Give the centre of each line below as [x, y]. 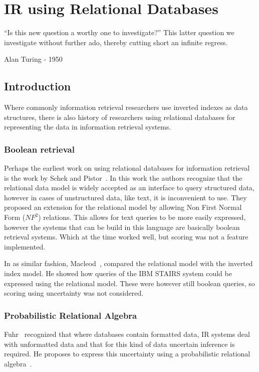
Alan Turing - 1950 [33, 59]
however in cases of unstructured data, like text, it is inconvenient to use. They [125, 197]
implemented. [25, 246]
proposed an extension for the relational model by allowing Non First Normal [123, 207]
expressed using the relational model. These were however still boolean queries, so [129, 283]
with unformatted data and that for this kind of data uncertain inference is [119, 344]
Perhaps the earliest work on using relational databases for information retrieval [127, 168]
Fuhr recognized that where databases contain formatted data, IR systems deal [127, 334]
